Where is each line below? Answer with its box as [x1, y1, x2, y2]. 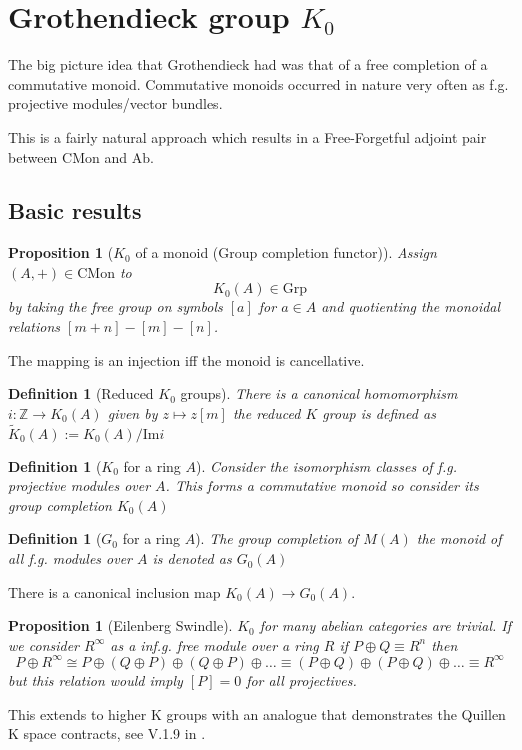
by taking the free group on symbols [8, 296, 223, 317]
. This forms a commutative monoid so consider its [165, 475, 479, 496]
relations [8, 316, 61, 337]
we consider [8, 634, 80, 655]
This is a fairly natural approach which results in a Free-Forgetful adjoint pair [8, 126, 487, 147]
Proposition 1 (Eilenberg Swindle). [8, 615, 233, 636]
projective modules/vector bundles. [8, 93, 223, 114]
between [8, 146, 58, 167]
